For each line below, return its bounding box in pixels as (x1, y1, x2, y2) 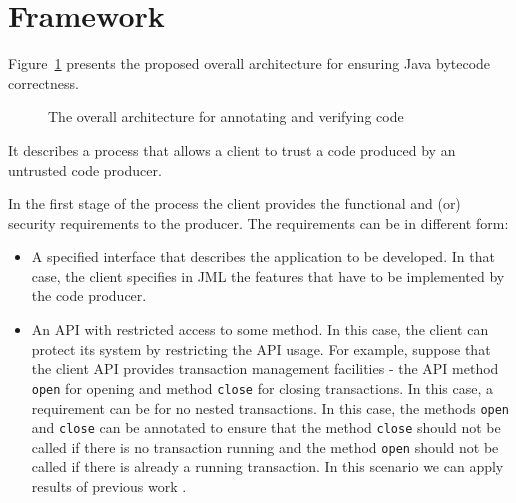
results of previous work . (31, 476, 187, 497)
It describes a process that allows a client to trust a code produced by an (8, 139, 456, 160)
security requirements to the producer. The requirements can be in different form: (8, 212, 509, 233)
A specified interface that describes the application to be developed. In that (31, 246, 495, 267)
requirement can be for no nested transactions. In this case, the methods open (31, 397, 510, 418)
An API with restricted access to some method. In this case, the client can (31, 319, 489, 340)
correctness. (8, 72, 79, 93)
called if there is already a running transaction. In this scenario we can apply (31, 456, 504, 477)
